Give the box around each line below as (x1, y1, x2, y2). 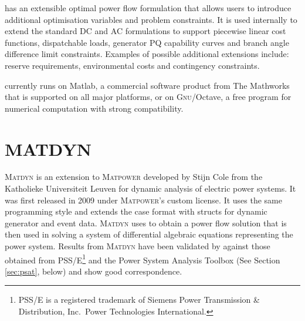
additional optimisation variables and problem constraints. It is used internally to (5, 13, 297, 25)
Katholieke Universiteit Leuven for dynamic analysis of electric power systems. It (5, 182, 296, 195)
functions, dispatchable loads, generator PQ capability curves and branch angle (5, 36, 289, 48)
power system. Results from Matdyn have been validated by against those (5, 240, 270, 252)
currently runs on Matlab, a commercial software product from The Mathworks (5, 79, 290, 91)
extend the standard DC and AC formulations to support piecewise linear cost (5, 25, 286, 37)
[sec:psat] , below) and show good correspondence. (5, 265, 182, 277)
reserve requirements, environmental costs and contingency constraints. (5, 59, 260, 71)
